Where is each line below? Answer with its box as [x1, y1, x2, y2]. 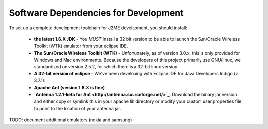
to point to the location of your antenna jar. [34, 105, 121, 111]
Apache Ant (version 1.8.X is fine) [34, 84, 105, 90]
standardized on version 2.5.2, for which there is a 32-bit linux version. [34, 64, 179, 69]
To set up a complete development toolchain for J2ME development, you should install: [9, 25, 187, 31]
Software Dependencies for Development [9, 7, 184, 18]
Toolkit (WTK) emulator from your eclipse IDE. [34, 43, 128, 49]
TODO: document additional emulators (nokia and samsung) [9, 117, 132, 123]
